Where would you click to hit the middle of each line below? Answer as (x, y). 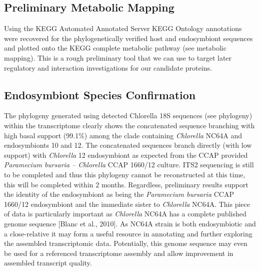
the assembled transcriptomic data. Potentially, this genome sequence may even (126, 243)
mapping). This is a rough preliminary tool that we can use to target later (118, 57)
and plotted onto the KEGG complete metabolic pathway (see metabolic (115, 48)
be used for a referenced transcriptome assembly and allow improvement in (119, 253)
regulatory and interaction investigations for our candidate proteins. (108, 67)
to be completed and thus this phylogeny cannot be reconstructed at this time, (125, 174)
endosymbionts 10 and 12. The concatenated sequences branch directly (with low (128, 145)
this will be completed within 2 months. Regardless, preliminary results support (126, 184)
